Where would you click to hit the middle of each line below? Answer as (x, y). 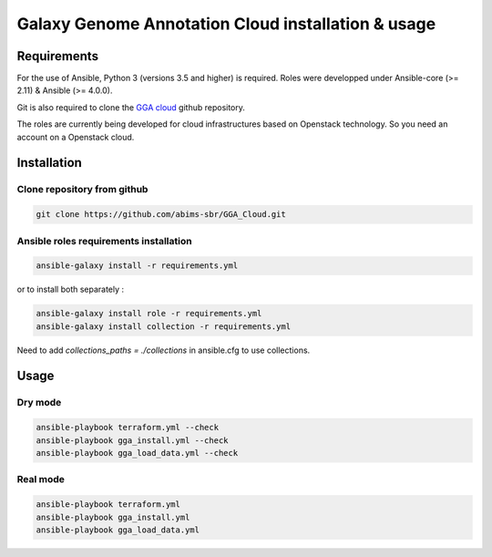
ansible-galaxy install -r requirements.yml (137, 266)
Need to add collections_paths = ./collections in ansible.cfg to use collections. (164, 350)
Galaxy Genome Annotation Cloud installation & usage (226, 24)
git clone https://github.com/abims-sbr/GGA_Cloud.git (161, 215)
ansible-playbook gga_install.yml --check (132, 440)
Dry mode (39, 403)
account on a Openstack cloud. (76, 137)
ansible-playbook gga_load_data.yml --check (137, 453)
